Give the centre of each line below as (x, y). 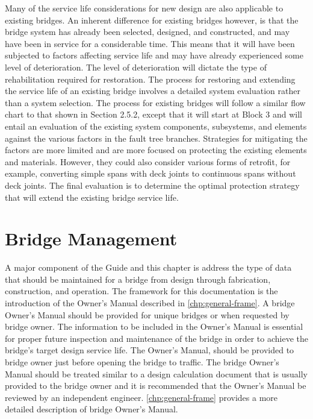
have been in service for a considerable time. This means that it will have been (150, 43)
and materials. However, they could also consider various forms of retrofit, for (148, 161)
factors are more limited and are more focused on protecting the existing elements (156, 150)
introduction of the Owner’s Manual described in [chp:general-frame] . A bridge (150, 303)
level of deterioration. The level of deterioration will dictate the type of (136, 67)
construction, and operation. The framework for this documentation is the (141, 291)
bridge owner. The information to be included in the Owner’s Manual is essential (154, 326)
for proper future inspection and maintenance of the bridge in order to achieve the (156, 338)
